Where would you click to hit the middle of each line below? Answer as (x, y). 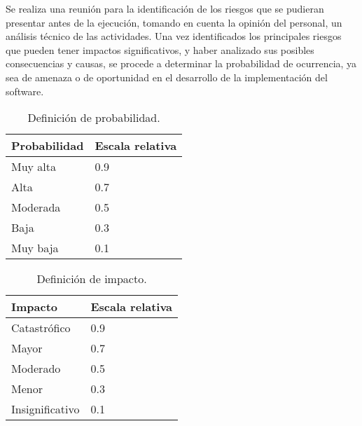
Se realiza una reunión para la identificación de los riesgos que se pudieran (165, 8)
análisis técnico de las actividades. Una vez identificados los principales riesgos (174, 36)
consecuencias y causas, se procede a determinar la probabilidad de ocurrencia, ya (181, 63)
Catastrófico (41, 328)
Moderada (36, 207)
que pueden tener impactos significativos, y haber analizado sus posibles (160, 49)
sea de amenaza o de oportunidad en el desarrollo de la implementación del (167, 77)
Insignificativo (46, 409)
